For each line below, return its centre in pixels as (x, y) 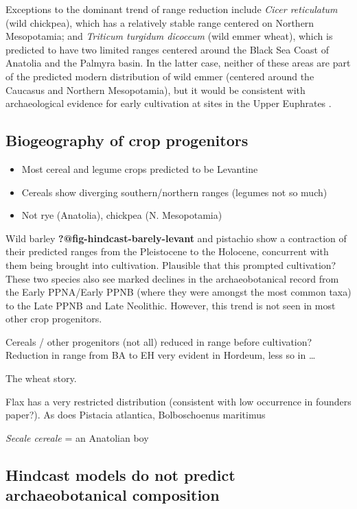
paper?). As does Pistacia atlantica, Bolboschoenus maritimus (136, 415)
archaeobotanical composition (113, 495)
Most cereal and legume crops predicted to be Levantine (140, 168)
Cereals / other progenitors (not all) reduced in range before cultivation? (159, 341)
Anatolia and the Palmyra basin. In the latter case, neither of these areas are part (178, 63)
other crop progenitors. (54, 319)
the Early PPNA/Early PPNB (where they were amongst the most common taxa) (178, 292)
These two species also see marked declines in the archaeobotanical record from (172, 278)
